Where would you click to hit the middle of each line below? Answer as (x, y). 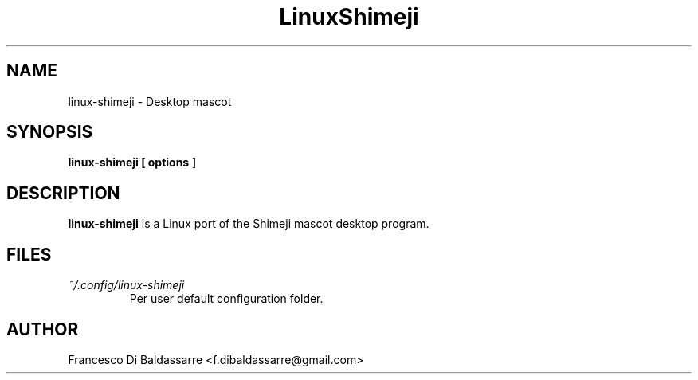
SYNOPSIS (50, 132)
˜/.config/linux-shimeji (126, 285)
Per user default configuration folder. (226, 299)
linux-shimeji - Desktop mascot (150, 101)
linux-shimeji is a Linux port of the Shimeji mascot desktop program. (249, 224)
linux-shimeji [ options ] (132, 163)
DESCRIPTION (63, 193)
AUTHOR (43, 329)
